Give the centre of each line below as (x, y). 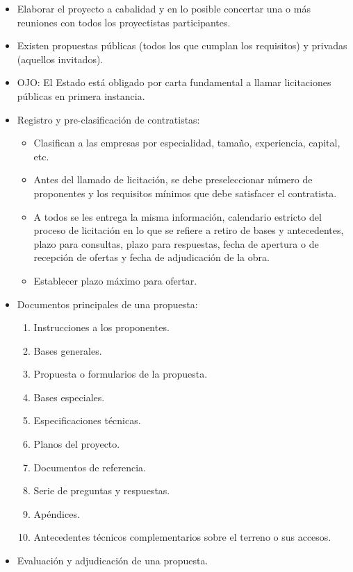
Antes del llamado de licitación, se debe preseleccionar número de (173, 179)
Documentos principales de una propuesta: (107, 304)
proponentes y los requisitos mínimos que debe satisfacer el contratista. (185, 193)
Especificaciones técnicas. (87, 420)
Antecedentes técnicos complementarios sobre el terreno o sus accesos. (182, 537)
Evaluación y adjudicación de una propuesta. (113, 561)
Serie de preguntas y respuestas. (102, 490)
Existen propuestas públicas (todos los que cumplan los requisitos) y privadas (182, 45)
